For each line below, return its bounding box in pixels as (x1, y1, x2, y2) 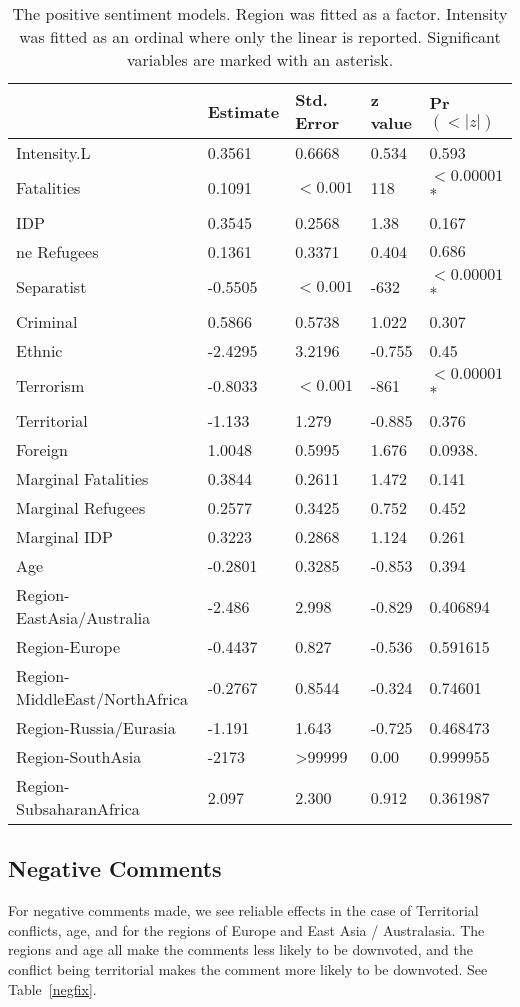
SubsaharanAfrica (16, 797, 140, 820)
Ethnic (16, 339, 63, 362)
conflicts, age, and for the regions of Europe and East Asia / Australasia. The (8, 919, 485, 940)
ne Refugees (16, 240, 99, 263)
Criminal (16, 310, 78, 333)
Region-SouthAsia (16, 745, 142, 768)
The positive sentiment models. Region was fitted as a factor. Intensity (12, 2, 508, 25)
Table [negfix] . (8, 978, 97, 999)
